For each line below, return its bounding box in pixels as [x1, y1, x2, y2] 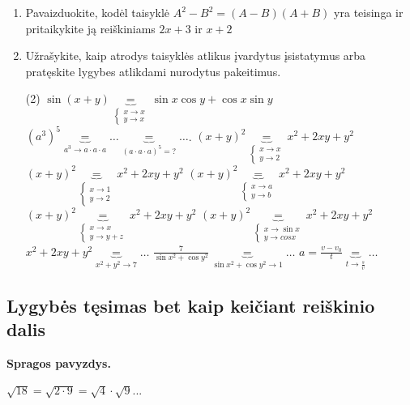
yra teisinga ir [334, 4, 404, 20]
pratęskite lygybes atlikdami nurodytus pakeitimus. [25, 62, 281, 79]
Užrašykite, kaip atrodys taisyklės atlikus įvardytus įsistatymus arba [25, 47, 366, 64]
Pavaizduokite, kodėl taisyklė [25, 4, 170, 20]
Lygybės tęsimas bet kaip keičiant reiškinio [6, 292, 375, 318]
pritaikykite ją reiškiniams [25, 19, 156, 36]
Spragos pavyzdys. [6, 354, 111, 371]
